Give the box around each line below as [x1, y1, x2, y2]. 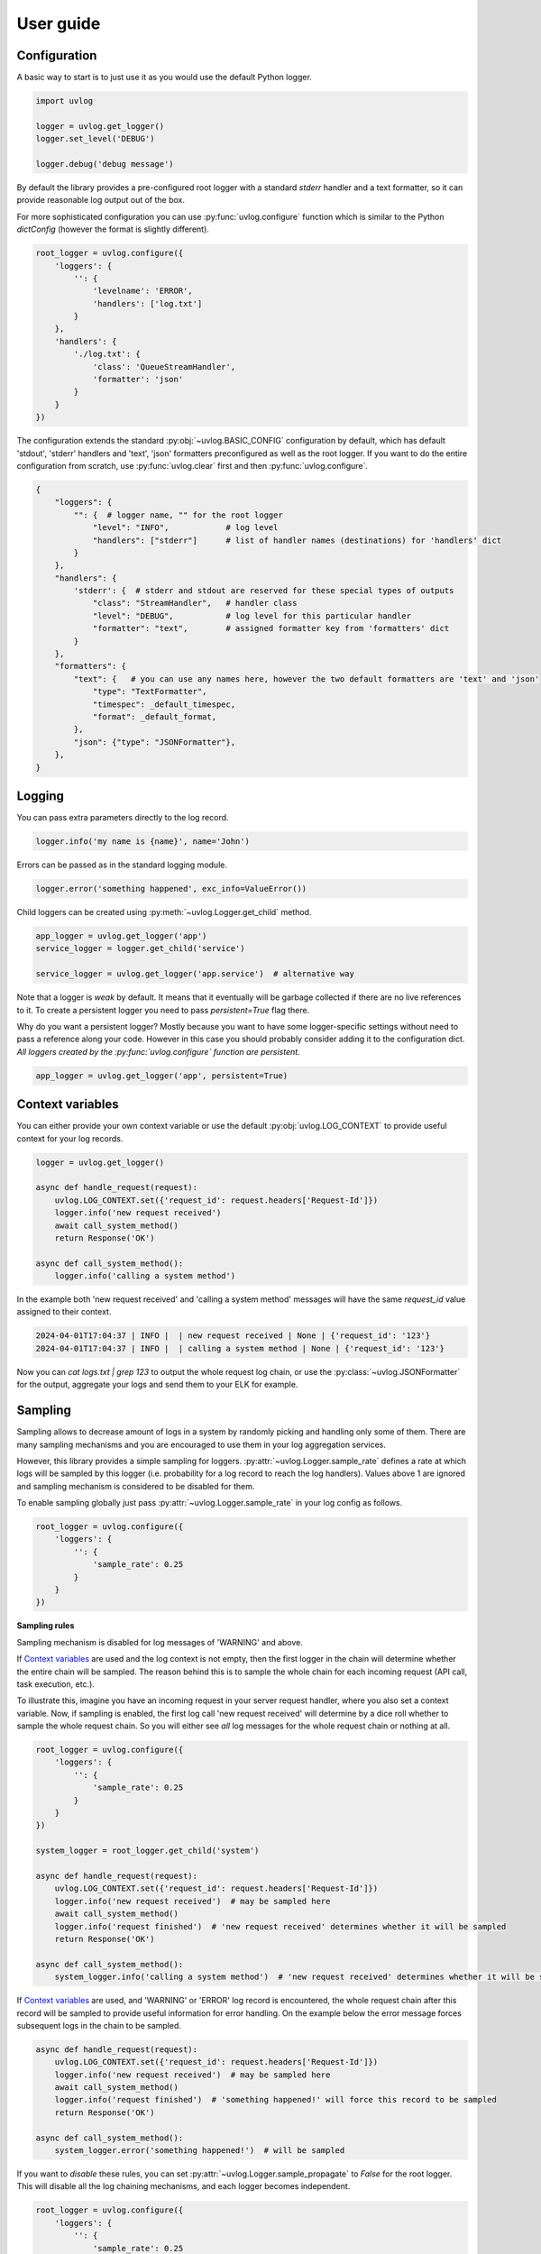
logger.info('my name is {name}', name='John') [35, 837, 250, 847]
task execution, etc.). [16, 1678, 95, 1690]
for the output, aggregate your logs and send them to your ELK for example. [16, 1379, 298, 1390]
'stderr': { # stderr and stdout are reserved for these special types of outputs [73, 586, 454, 596]
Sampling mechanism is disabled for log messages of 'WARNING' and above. [16, 1636, 304, 1647]
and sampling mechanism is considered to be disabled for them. [16, 1480, 255, 1491]
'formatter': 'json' [92, 374, 184, 385]
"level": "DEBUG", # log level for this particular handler [92, 610, 412, 621]
